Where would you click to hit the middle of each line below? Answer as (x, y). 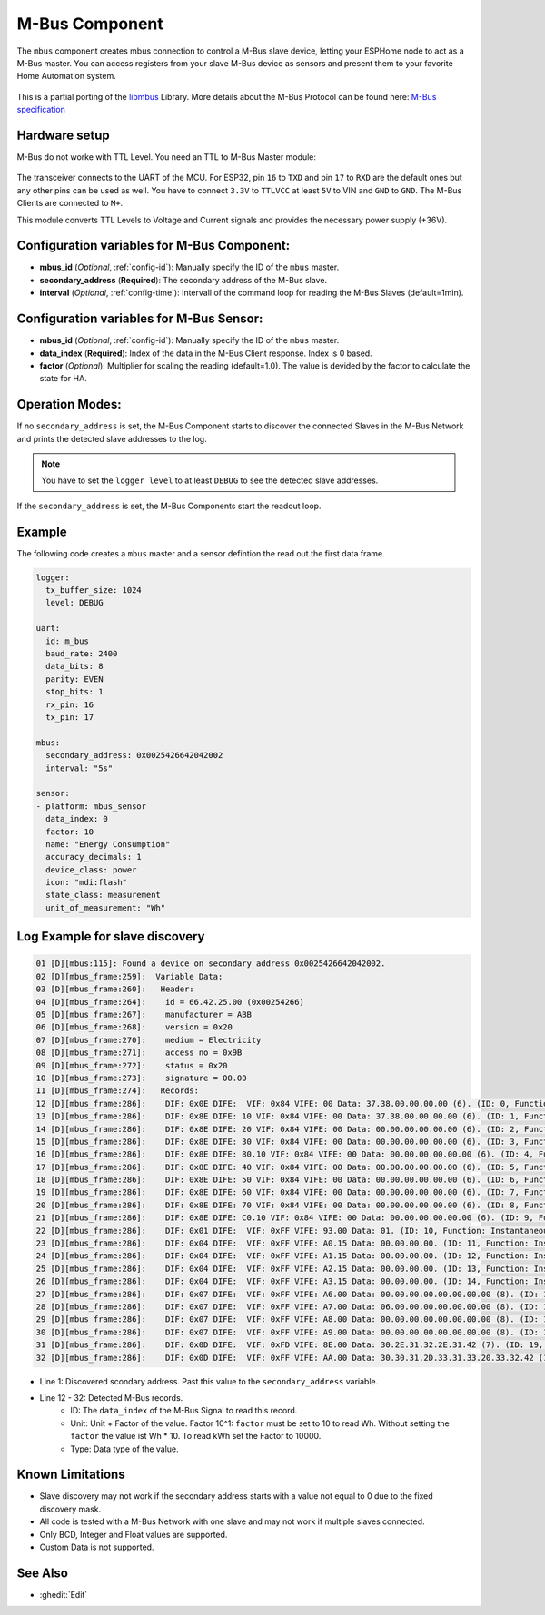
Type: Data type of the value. (124, 1449)
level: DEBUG (74, 603)
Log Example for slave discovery (111, 936)
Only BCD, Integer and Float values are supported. (134, 1534)
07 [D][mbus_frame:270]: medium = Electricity (149, 1040)
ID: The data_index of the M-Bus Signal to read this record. (184, 1411)
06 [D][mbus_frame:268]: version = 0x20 (134, 1027)
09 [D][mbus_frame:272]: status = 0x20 (132, 1065)
